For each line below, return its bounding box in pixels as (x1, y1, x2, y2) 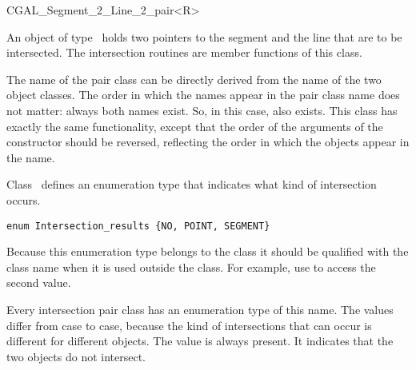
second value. (6, 274, 71, 291)
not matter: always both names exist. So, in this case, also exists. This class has (6, 101, 398, 118)
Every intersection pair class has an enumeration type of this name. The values (6, 300, 394, 317)
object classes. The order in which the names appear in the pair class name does (6, 86, 400, 103)
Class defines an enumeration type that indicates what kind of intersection (6, 176, 377, 193)
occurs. (6, 191, 41, 208)
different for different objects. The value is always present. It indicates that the (6, 332, 394, 349)
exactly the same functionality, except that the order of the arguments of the (6, 117, 383, 134)
